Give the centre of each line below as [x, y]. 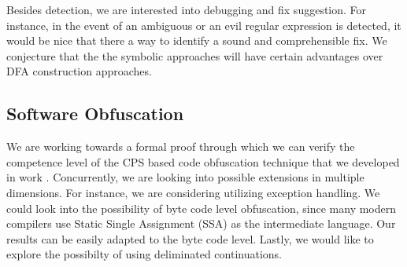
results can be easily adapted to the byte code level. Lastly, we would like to [190, 238]
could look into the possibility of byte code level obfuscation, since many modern [202, 208]
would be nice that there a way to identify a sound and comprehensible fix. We [197, 40]
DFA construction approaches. [79, 71]
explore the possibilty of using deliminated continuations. [144, 254]
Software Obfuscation [95, 113]
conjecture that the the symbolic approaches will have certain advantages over [195, 55]
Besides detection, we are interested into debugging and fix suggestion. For [187, 9]
